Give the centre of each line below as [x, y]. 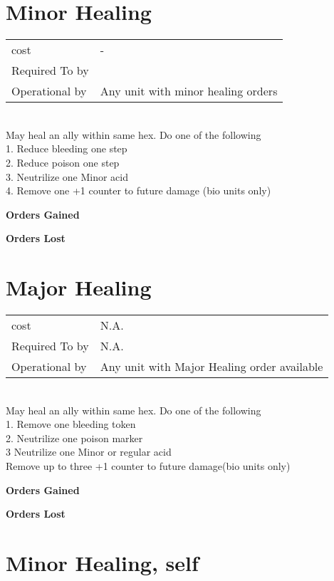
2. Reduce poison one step [63, 162]
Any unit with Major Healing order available [212, 366]
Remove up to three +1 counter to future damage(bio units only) [148, 465]
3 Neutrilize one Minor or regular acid [89, 452]
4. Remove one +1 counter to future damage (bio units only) [139, 190]
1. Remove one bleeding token [71, 424]
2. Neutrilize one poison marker [74, 438]
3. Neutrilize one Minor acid [67, 176]
